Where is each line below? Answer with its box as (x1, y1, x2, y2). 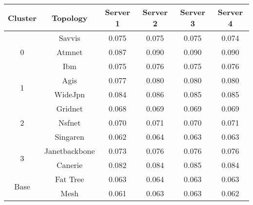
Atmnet (56, 46, 83, 57)
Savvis (58, 32, 81, 43)
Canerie (56, 159, 83, 170)
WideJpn (54, 89, 85, 100)
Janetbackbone (44, 145, 95, 156)
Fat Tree (55, 173, 84, 185)
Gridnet (56, 103, 83, 114)
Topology (52, 12, 88, 23)
